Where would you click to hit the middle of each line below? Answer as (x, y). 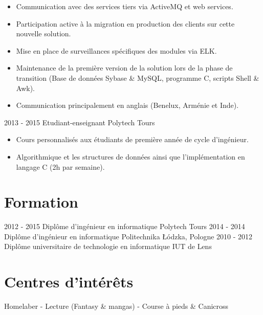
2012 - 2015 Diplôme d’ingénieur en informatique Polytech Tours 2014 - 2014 (125, 226)
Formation (41, 202)
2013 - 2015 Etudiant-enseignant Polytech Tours (80, 122)
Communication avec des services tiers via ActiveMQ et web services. (125, 6)
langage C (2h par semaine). (60, 166)
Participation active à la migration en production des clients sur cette (125, 23)
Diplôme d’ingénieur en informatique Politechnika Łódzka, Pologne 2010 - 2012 (128, 236)
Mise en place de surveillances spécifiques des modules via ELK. (116, 50)
